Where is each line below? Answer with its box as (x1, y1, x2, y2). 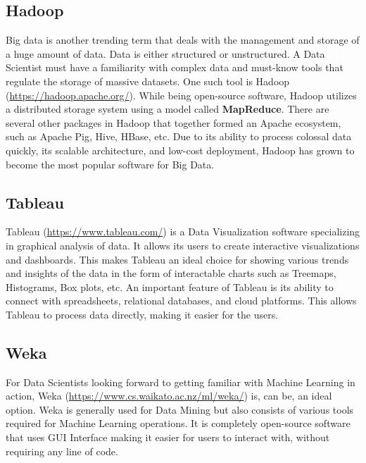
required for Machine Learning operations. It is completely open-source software (6, 416, 351, 431)
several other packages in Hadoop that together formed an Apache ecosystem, (6, 115, 341, 130)
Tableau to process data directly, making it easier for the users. (6, 307, 279, 321)
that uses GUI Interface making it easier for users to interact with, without (6, 430, 330, 445)
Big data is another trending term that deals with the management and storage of (6, 32, 360, 47)
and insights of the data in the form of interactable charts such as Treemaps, (6, 266, 336, 280)
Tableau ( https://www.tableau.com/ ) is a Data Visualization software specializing (6, 224, 360, 239)
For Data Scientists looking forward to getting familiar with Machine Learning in (6, 374, 355, 389)
